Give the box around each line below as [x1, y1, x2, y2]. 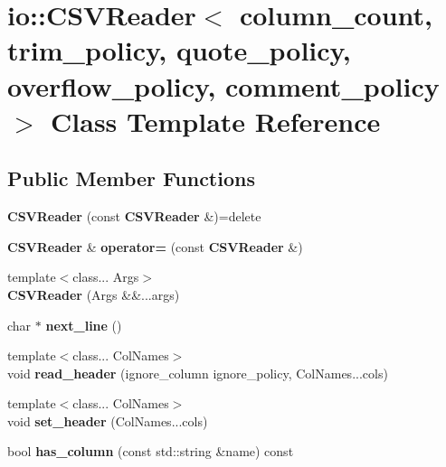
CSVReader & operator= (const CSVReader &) [7, 237, 303, 256]
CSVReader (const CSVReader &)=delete [7, 207, 261, 226]
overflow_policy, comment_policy [7, 67, 440, 104]
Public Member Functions [7, 164, 255, 192]
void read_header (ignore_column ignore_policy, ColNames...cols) [7, 363, 388, 382]
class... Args [72, 267, 139, 286]
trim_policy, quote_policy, [7, 32, 351, 69]
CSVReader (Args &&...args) [7, 285, 180, 304]
